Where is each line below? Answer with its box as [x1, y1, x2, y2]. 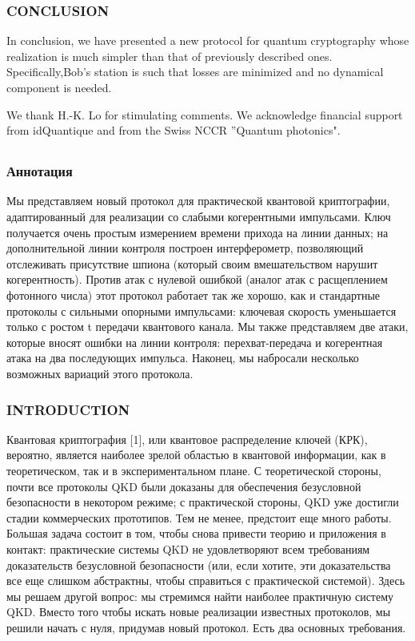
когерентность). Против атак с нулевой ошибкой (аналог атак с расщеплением [6, 271, 388, 288]
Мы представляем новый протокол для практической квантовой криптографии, [6, 192, 390, 209]
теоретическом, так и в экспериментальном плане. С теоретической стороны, [6, 462, 381, 478]
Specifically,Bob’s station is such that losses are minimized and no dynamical [6, 63, 384, 80]
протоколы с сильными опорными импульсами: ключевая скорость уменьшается [6, 302, 397, 319]
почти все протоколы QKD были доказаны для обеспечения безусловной [6, 478, 361, 494]
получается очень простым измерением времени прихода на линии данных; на [6, 224, 389, 240]
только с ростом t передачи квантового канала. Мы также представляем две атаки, [6, 318, 409, 335]
